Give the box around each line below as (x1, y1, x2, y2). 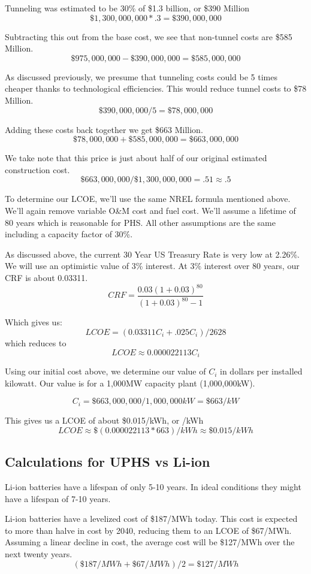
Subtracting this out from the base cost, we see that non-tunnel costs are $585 (5, 30, 292, 43)
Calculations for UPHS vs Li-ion (5, 452, 210, 471)
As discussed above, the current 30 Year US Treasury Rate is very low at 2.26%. (5, 247, 300, 260)
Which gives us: (5, 316, 62, 328)
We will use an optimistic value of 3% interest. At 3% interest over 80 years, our (5, 259, 300, 272)
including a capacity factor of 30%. (5, 228, 133, 240)
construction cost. (5, 163, 70, 176)
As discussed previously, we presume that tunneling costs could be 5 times (5, 70, 277, 83)
